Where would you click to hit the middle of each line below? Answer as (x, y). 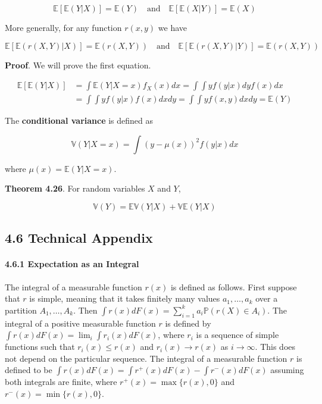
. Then (85, 310)
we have (173, 27)
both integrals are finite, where (61, 382)
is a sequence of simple (237, 335)
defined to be (29, 370)
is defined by (188, 323)
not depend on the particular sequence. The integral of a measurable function (146, 358)
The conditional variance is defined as (79, 120)
